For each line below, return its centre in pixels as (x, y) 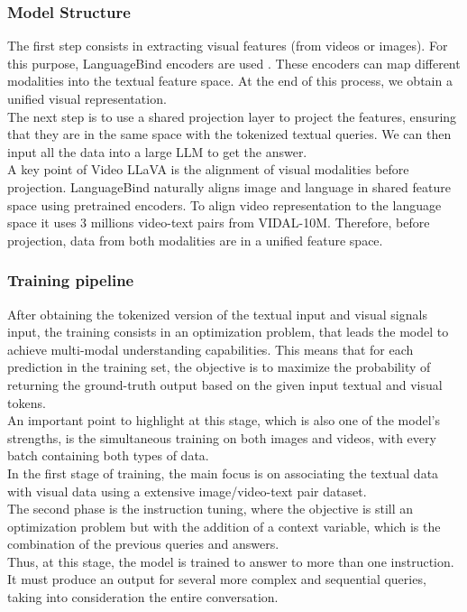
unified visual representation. (87, 98)
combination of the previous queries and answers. (143, 544)
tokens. (27, 402)
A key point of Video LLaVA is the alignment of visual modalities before (208, 169)
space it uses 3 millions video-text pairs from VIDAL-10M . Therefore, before (219, 223)
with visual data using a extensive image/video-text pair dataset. (187, 491)
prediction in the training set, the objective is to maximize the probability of (219, 367)
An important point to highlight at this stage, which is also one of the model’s (224, 420)
